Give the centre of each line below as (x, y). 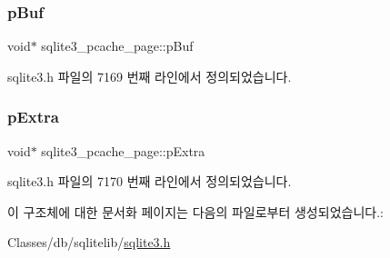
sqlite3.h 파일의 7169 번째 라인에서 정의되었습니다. (150, 76)
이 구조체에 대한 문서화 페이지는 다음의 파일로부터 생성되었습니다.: (195, 211)
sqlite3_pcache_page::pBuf (117, 46)
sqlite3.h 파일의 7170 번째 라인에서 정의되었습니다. (150, 181)
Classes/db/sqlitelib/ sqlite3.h (89, 242)
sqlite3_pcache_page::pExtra (123, 150)
